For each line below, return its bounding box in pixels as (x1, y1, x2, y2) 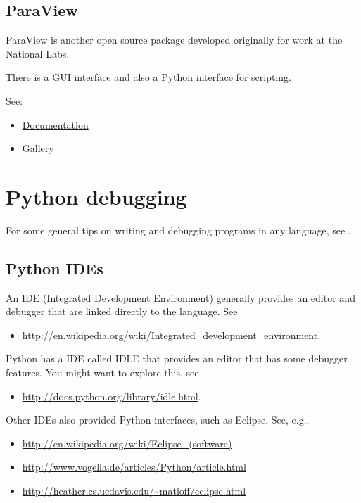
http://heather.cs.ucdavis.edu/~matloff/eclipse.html (22, 483, 246, 498)
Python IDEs (6, 257, 103, 279)
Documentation (22, 117, 89, 132)
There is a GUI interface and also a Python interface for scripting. (6, 70, 291, 84)
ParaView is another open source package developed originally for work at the (6, 32, 343, 47)
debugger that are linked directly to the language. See (6, 304, 238, 319)
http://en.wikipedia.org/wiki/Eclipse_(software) (22, 435, 232, 450)
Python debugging (6, 182, 187, 210)
